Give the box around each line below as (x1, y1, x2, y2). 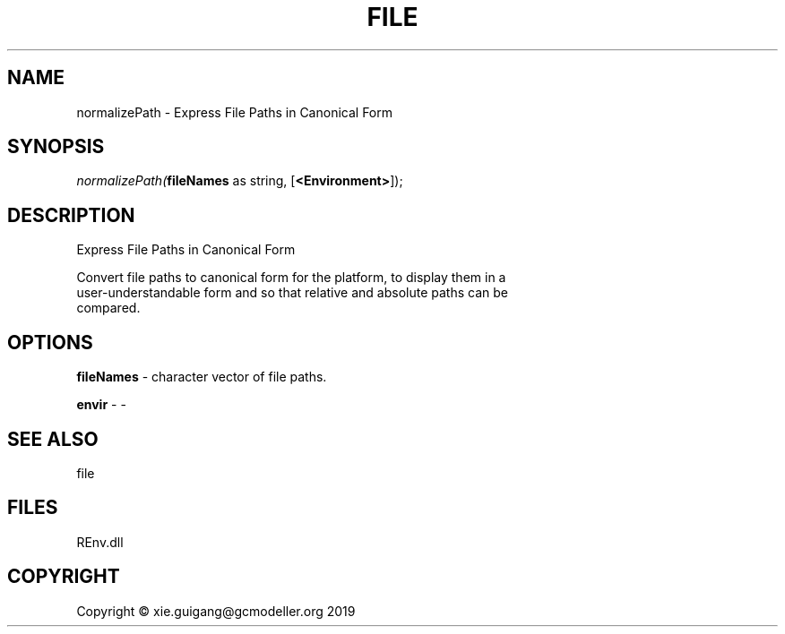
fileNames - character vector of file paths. (76, 369, 327, 385)
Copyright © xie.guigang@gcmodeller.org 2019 (76, 603, 356, 619)
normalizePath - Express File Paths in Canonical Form (76, 104, 392, 120)
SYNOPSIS (7, 135, 105, 158)
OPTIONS (7, 330, 93, 354)
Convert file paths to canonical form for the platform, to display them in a (76, 270, 506, 286)
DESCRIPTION (7, 203, 135, 227)
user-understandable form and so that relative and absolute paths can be (76, 285, 508, 301)
